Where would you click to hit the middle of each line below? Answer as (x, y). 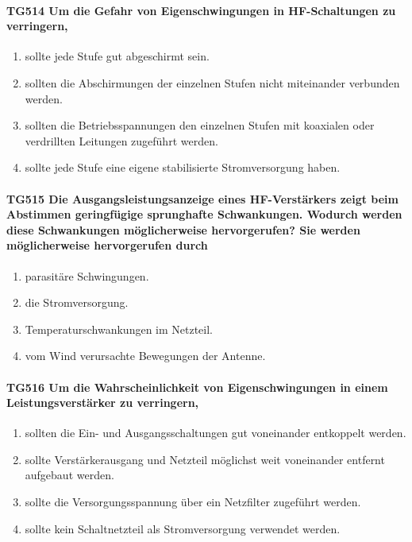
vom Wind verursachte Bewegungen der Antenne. (145, 356)
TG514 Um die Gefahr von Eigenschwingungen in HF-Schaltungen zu (201, 10)
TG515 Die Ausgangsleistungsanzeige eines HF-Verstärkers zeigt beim (202, 198)
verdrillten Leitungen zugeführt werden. (121, 140)
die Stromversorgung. (77, 302)
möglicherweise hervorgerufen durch (107, 245)
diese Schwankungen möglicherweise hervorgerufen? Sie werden (183, 229)
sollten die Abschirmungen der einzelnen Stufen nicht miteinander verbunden (212, 82)
